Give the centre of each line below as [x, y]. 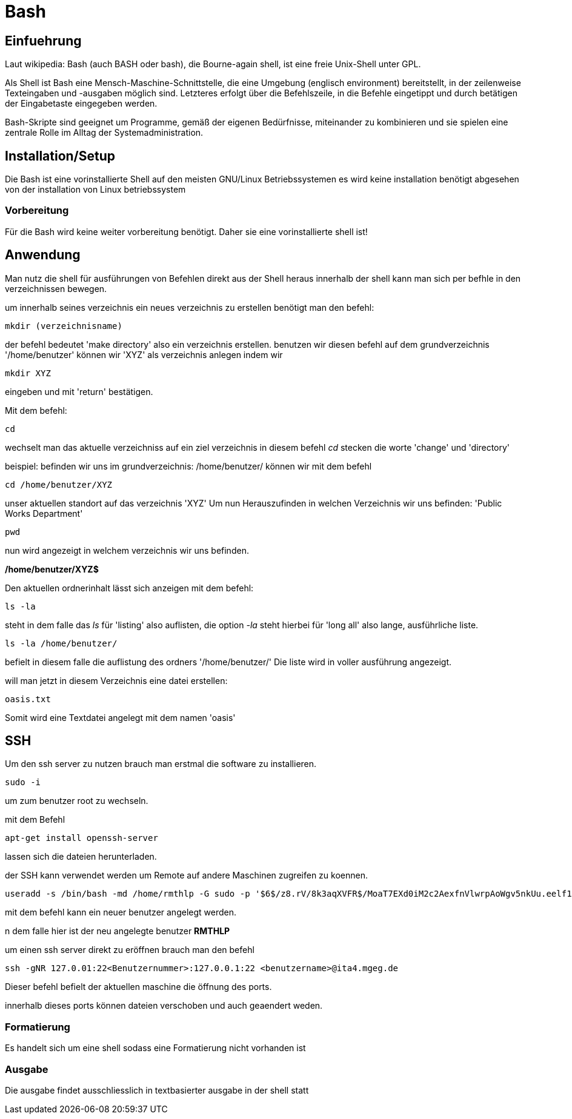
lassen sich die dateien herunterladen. [81, 857]
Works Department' [44, 513]
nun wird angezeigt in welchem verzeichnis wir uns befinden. [127, 550]
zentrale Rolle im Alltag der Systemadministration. [104, 133]
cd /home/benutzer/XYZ [59, 484]
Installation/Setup [60, 156]
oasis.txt [28, 699]
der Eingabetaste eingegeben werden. [81, 104]
